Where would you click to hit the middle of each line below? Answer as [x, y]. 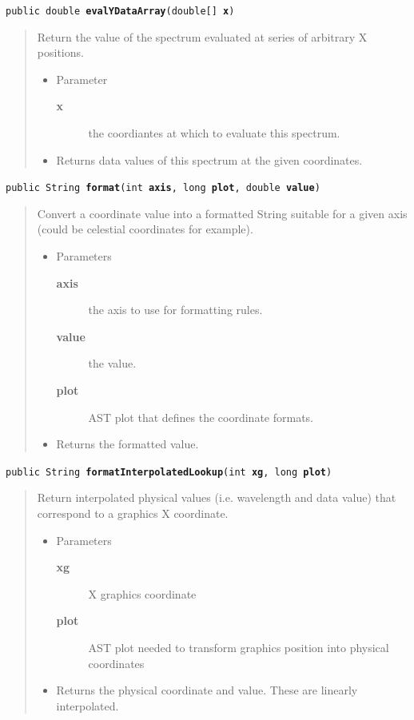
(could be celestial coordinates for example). [145, 229]
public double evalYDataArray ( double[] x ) [120, 11]
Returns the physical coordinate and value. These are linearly [207, 690]
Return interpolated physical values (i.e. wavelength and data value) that [217, 497]
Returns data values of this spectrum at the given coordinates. [209, 159]
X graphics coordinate [142, 593]
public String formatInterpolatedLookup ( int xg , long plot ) [169, 472]
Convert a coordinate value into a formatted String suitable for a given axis [222, 213]
